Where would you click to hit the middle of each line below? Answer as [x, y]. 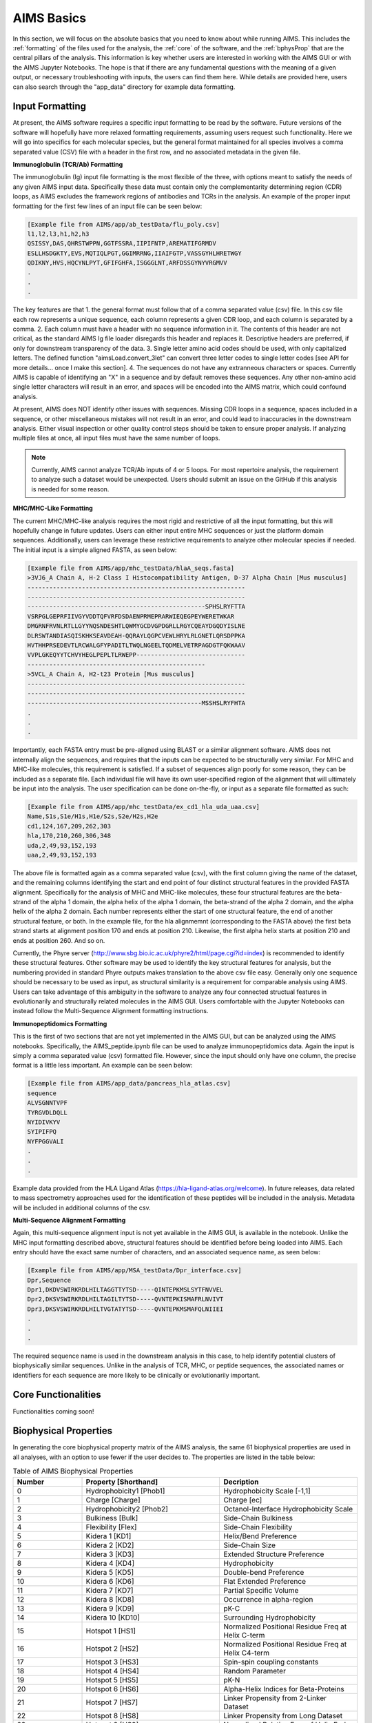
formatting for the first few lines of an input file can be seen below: [107, 206]
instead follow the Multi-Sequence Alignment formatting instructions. [111, 1011]
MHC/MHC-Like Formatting [53, 508]
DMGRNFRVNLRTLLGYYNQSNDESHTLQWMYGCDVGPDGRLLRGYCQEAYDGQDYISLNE [136, 626]
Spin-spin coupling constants [271, 1662]
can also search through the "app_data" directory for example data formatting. [124, 87]
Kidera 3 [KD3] [110, 1554]
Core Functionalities [57, 1395]
